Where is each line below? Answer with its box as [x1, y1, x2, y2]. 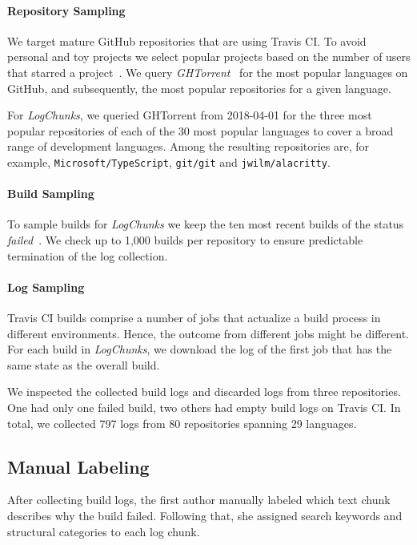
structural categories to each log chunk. [7, 523, 200, 539]
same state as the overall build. [7, 356, 160, 373]
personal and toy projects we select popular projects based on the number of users [7, 48, 411, 65]
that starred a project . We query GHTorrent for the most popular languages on [7, 63, 408, 80]
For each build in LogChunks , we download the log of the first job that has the [7, 341, 392, 357]
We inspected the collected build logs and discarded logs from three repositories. [7, 383, 401, 400]
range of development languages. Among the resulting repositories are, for [7, 138, 370, 155]
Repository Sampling [7, 2, 126, 18]
